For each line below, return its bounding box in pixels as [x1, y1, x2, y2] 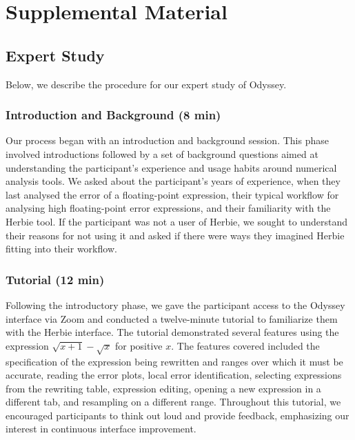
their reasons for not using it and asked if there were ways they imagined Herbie [6, 228, 345, 242]
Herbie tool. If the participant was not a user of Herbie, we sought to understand [6, 214, 347, 228]
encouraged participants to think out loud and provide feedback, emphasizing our [6, 408, 349, 422]
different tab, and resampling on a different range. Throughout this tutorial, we [6, 394, 341, 409]
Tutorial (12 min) [6, 270, 105, 288]
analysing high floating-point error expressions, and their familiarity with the [6, 201, 331, 215]
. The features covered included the [171, 338, 320, 352]
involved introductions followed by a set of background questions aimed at [6, 146, 318, 161]
